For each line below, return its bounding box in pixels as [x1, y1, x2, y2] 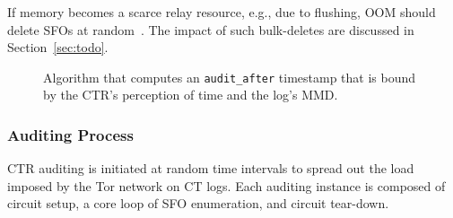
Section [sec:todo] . [7, 38, 109, 57]
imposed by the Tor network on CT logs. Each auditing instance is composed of [7, 176, 446, 195]
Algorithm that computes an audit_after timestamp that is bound [43, 67, 416, 86]
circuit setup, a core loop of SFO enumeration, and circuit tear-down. [7, 194, 389, 213]
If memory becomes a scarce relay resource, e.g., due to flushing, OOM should [7, 3, 436, 21]
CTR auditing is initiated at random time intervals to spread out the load [7, 159, 414, 178]
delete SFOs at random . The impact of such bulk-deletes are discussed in [7, 20, 414, 39]
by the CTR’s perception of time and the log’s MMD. [43, 85, 338, 104]
